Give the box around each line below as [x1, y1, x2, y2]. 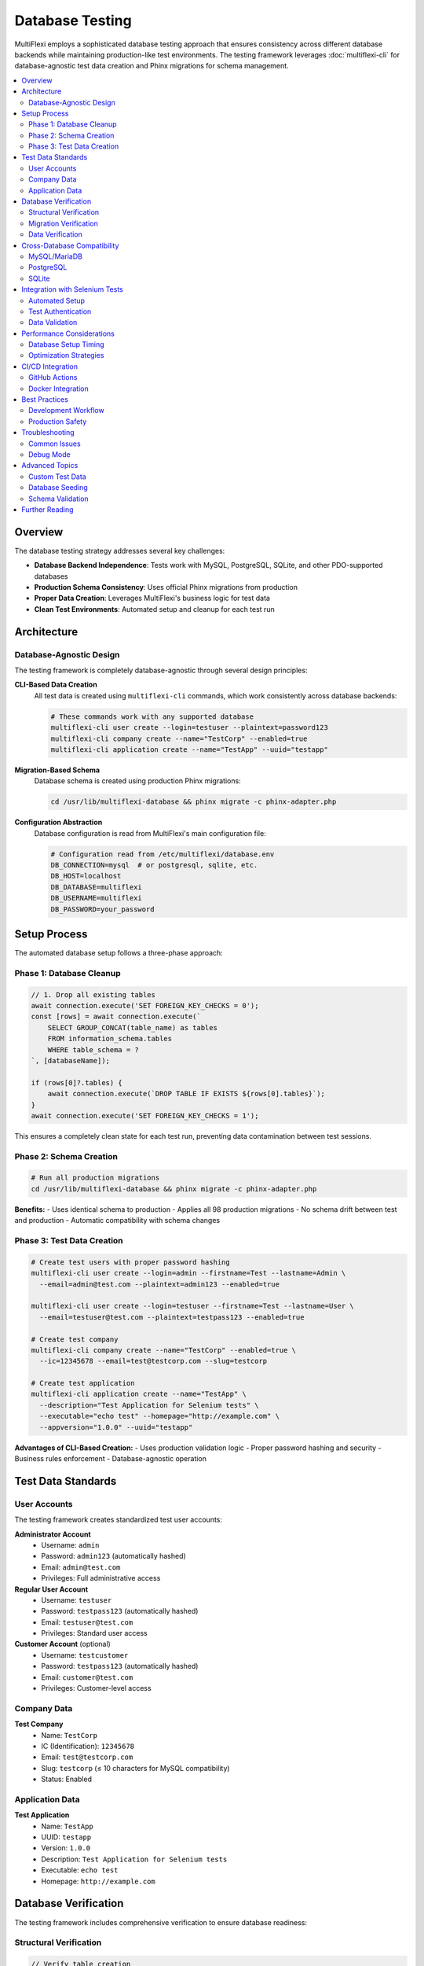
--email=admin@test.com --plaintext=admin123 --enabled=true [39, 1279, 280, 1289]
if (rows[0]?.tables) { [31, 1078, 123, 1087]
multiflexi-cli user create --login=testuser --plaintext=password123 [50, 723, 329, 732]
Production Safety [28, 417, 87, 426]
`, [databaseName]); [31, 1056, 110, 1065]
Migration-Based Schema [14, 765, 101, 775]
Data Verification [28, 230, 82, 239]
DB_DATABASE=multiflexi [50, 882, 143, 892]
